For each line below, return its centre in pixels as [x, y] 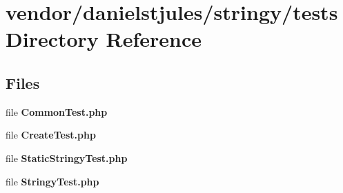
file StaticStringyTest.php [67, 158]
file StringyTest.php [52, 181]
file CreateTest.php [51, 135]
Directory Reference [104, 39]
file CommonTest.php [57, 111]
